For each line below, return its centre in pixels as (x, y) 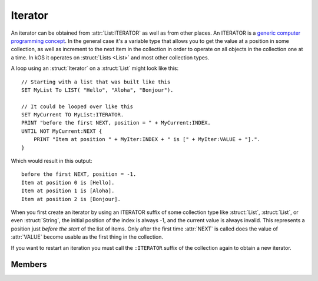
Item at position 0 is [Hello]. (68, 183)
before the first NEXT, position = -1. (79, 174)
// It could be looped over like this (77, 106)
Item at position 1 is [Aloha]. (68, 191)
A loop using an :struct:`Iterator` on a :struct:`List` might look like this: (95, 68)
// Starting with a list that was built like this (96, 82)
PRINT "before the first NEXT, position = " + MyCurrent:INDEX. (116, 123)
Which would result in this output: (52, 161)
